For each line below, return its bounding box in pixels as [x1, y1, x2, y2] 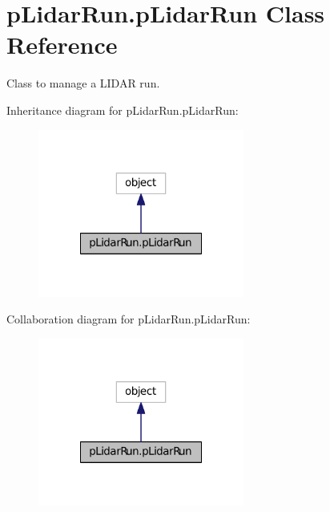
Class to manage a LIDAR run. [6, 75, 160, 91]
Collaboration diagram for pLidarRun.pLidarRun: [6, 311, 251, 327]
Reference [6, 28, 118, 61]
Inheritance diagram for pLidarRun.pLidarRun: [6, 101, 239, 118]
